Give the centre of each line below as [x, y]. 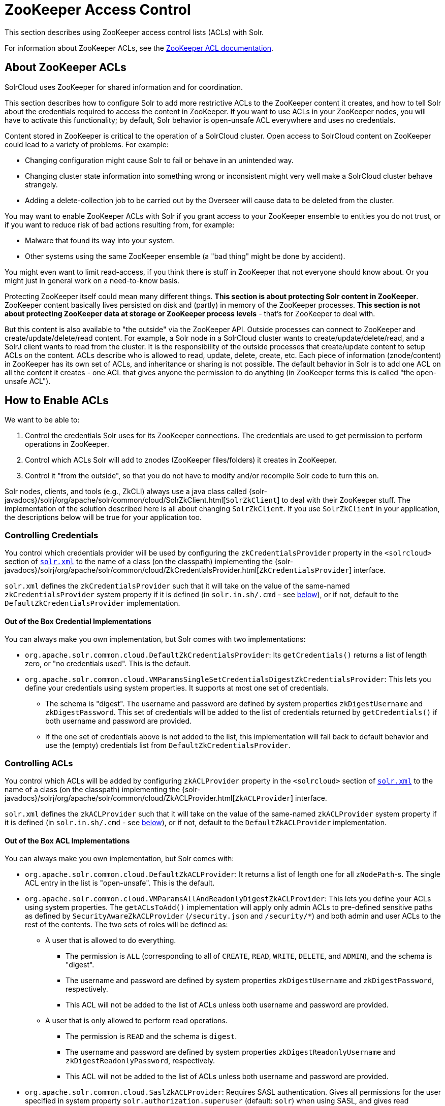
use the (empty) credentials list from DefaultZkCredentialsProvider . [168, 745]
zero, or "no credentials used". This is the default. [108, 664]
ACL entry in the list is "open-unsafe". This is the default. [120, 883]
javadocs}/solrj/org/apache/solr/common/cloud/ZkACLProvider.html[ [120, 798]
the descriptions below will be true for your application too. [103, 517]
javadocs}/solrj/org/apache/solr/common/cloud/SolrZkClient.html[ [115, 500]
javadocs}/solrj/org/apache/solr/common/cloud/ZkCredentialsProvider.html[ [132, 570]
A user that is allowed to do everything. [111, 940]
